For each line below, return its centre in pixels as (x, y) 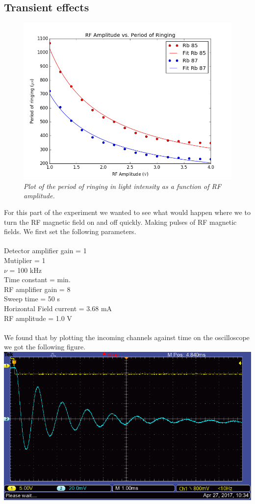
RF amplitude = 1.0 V (38, 318)
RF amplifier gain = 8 (37, 289)
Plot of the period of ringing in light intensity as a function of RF (122, 186)
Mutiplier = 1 (25, 260)
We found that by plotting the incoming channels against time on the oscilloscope (127, 337)
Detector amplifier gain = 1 (45, 251)
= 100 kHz (25, 270)
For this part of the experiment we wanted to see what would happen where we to (127, 212)
